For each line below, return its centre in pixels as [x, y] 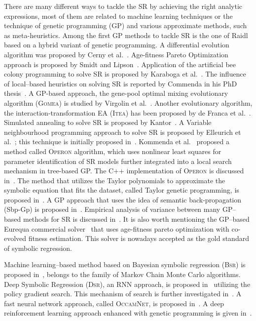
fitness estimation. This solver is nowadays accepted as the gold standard [139, 238]
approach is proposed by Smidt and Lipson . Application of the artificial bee [120, 64]
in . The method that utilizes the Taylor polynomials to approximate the [115, 180]
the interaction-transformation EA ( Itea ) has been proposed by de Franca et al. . [128, 112]
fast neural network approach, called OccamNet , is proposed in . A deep [114, 303]
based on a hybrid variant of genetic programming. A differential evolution [117, 45]
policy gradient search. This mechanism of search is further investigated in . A [123, 294]
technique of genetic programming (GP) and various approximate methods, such [126, 25]
